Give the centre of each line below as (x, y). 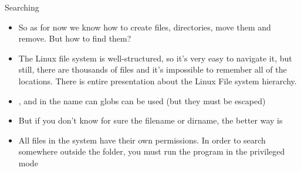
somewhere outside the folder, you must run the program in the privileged (152, 151)
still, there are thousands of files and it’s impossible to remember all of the (153, 69)
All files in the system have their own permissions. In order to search (142, 140)
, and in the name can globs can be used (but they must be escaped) (142, 100)
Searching (22, 7)
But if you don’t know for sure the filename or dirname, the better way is (150, 120)
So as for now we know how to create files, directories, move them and (145, 27)
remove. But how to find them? (75, 38)
